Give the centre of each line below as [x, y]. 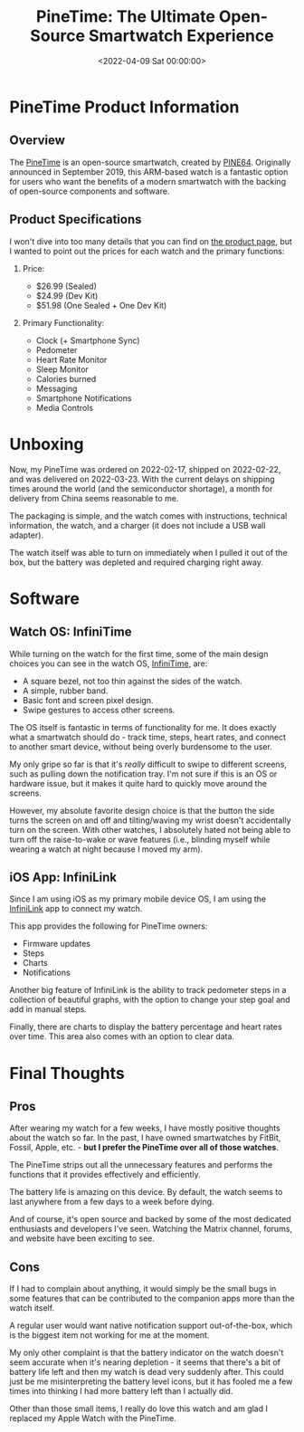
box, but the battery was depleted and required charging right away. [137, 562]
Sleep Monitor [62, 369]
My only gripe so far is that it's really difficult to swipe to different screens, [148, 764]
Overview [38, 141]
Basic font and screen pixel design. [88, 700]
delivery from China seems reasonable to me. [94, 498]
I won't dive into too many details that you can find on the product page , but [151, 241]
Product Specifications [76, 220]
